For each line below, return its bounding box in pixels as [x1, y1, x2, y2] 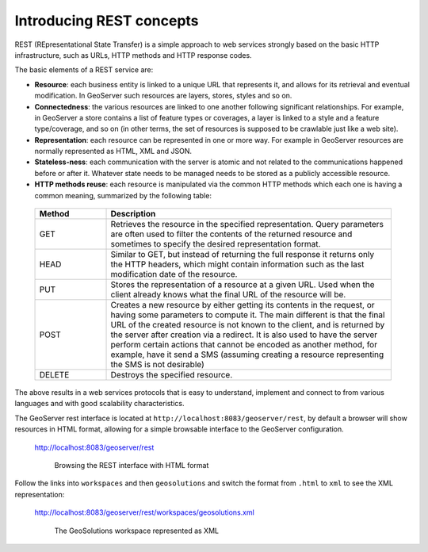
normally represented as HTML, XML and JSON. [34, 147, 192, 156]
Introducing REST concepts [14, 12, 199, 29]
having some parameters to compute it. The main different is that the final [110, 309, 385, 320]
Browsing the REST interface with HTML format [54, 460, 209, 470]
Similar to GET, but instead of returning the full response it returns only [110, 249, 375, 260]
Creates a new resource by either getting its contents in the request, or [110, 300, 376, 311]
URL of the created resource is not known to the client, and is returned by [110, 320, 385, 331]
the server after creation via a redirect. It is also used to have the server [110, 329, 378, 340]
